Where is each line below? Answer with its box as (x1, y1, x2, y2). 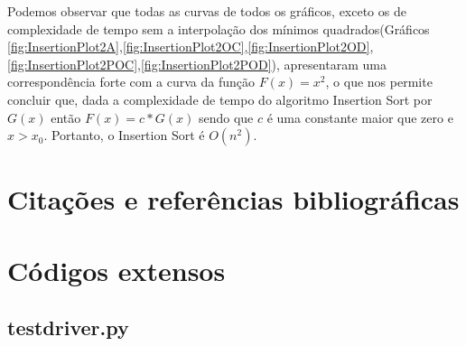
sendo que (198, 108, 254, 126)
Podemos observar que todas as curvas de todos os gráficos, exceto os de (7, 2, 406, 20)
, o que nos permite (325, 72, 433, 91)
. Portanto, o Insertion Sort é (43, 126, 205, 145)
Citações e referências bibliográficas (7, 181, 460, 218)
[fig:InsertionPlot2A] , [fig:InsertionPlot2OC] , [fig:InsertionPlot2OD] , (7, 37, 374, 56)
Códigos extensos (7, 251, 226, 288)
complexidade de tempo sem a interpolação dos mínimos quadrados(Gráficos (7, 19, 430, 38)
